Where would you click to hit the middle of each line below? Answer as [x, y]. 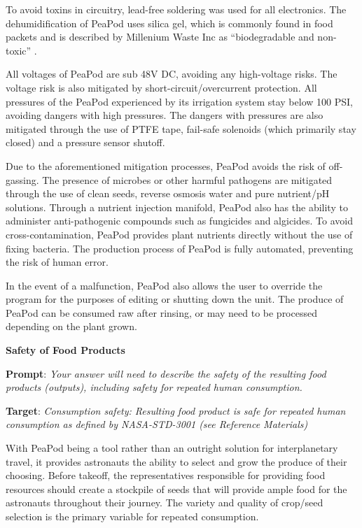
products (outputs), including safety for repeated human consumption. [154, 387]
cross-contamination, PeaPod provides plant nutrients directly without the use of [179, 234]
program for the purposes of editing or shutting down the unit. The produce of [175, 299]
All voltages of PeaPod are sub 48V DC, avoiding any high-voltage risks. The [172, 74]
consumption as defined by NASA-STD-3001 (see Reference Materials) [157, 424]
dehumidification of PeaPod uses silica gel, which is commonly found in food [169, 23]
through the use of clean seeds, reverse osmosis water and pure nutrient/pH [168, 193]
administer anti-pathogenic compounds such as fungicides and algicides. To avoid [179, 221]
